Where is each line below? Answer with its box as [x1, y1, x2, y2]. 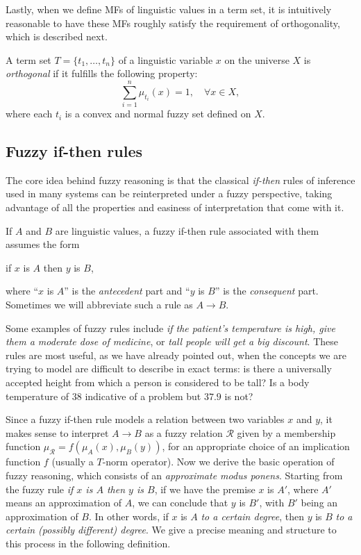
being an [301, 495, 338, 510]
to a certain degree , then [201, 508, 304, 523]
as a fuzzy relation [144, 425, 223, 440]
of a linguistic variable [118, 52, 213, 67]
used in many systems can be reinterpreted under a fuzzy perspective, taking [6, 186, 333, 201]
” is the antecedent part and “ [64, 283, 190, 298]
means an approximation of [6, 495, 121, 510]
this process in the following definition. [6, 536, 171, 550]
